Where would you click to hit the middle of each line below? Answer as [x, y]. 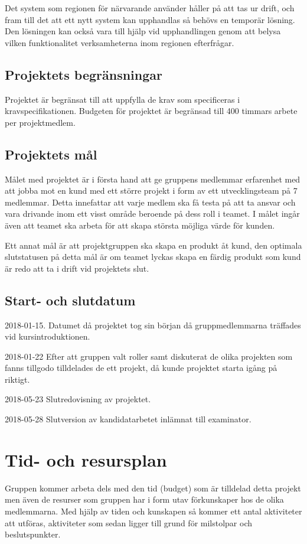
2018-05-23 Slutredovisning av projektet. [78, 399]
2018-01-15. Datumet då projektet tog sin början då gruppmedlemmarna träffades [153, 325]
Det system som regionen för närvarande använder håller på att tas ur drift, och [150, 8]
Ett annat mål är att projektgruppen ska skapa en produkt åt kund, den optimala [153, 245]
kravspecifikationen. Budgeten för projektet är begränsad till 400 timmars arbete [151, 111]
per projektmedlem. [40, 122]
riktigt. [17, 379]
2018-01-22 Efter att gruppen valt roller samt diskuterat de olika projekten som [149, 356]
